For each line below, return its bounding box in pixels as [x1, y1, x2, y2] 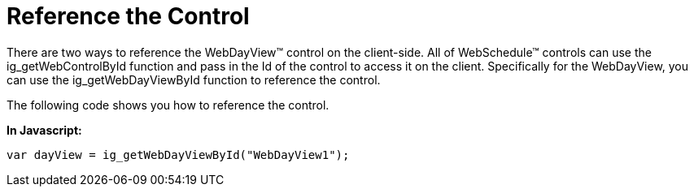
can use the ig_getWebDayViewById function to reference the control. [7, 72, 381, 87]
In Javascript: [7, 122, 82, 137]
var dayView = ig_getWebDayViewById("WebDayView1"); [7, 148, 350, 161]
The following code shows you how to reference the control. [7, 97, 330, 112]
